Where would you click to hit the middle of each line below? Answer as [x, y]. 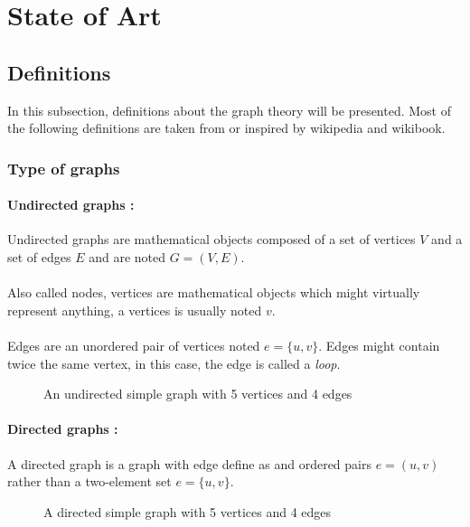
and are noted [127, 257]
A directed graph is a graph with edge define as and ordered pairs [189, 463]
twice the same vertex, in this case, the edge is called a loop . [174, 363]
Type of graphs [64, 168]
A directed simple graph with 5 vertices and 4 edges [188, 511]
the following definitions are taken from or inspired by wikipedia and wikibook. [226, 128]
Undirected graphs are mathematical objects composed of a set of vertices [211, 239]
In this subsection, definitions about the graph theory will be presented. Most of [230, 110]
